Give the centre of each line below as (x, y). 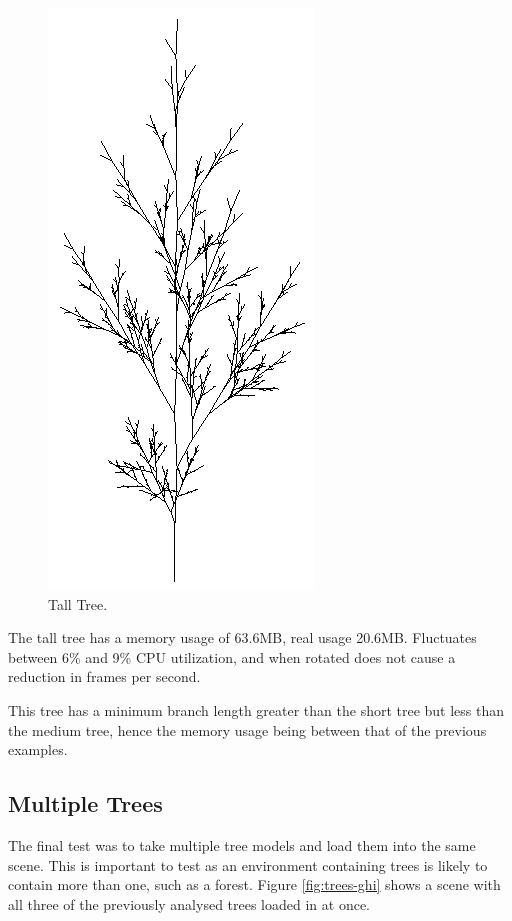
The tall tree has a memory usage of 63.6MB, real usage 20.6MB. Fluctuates (242, 637)
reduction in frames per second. (104, 676)
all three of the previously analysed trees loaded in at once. (189, 903)
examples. (38, 749)
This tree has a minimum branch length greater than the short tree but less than (256, 709)
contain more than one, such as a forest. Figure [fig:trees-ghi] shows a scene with (254, 884)
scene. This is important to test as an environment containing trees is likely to (248, 864)
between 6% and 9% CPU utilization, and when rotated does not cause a (232, 656)
